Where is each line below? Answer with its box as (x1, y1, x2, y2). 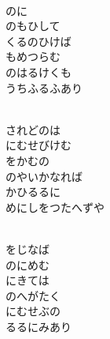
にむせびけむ (5, 137, 71, 153)
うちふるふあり (5, 79, 82, 96)
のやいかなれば (5, 168, 82, 184)
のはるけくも (5, 63, 71, 80)
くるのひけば (5, 32, 71, 49)
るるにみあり (5, 318, 71, 334)
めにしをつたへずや (5, 198, 104, 215)
